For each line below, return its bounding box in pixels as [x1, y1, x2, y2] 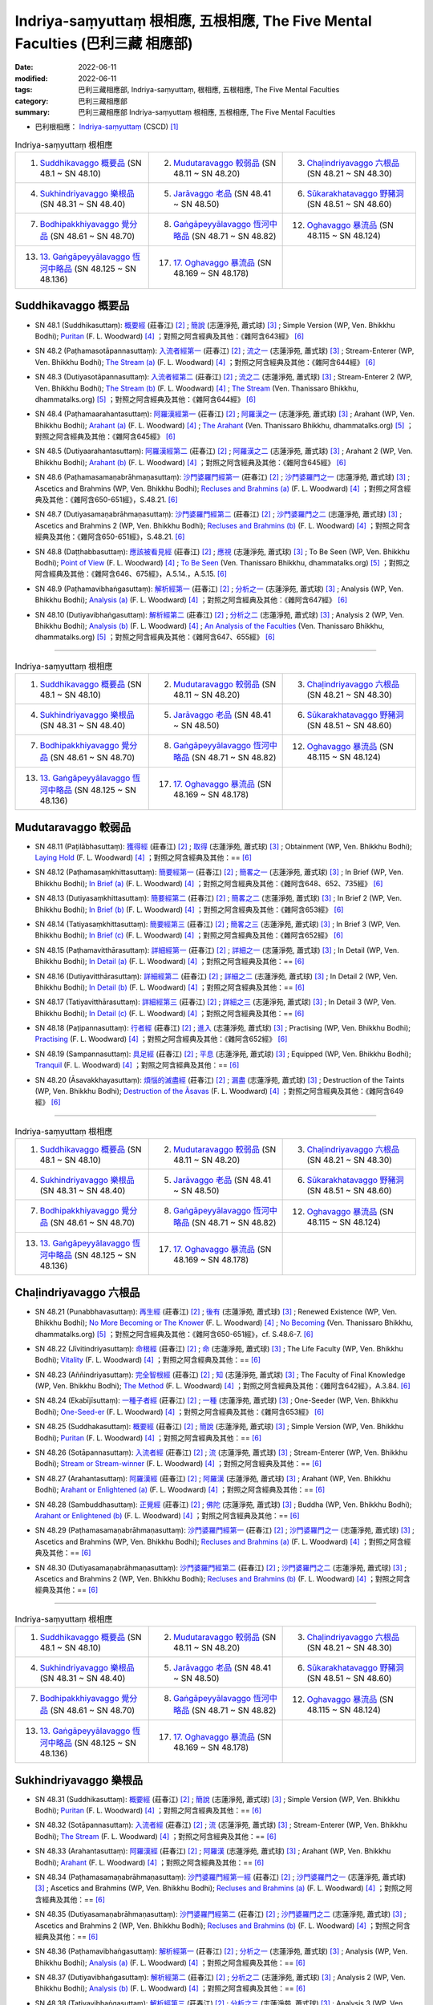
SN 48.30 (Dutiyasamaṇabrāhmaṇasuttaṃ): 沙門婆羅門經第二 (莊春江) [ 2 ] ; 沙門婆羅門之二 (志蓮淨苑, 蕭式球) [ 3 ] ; [34, 1562, 407, 1572]
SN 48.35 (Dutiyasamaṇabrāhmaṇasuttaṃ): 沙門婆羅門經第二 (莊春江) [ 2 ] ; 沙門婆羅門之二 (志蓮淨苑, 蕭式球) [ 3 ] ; [34, 1910, 407, 1919]
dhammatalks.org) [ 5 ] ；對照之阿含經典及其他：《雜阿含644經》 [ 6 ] [34, 394, 257, 404]
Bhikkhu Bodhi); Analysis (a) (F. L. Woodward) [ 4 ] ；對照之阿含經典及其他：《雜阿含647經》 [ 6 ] [34, 595, 348, 605]
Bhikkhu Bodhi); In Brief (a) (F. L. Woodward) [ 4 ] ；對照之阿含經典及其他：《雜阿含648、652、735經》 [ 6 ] [34, 878, 383, 888]
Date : [14, 63, 34, 72]
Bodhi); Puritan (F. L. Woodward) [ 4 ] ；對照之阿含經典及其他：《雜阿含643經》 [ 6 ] [34, 331, 305, 341]
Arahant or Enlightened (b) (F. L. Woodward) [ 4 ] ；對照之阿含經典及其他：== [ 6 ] [34, 1510, 300, 1520]
